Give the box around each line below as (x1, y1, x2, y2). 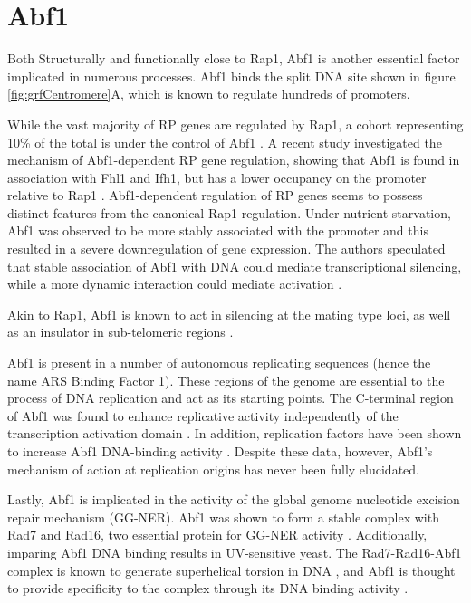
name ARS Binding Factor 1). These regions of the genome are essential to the (7, 370, 445, 389)
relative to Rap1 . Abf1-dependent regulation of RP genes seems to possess (7, 186, 423, 205)
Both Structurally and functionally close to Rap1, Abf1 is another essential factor (7, 49, 460, 68)
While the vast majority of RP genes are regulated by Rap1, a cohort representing (7, 114, 464, 133)
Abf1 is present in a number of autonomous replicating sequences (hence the (7, 353, 431, 372)
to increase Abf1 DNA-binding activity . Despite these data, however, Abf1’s (7, 442, 433, 460)
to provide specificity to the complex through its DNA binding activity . (7, 579, 409, 598)
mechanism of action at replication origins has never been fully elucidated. (7, 459, 419, 478)
